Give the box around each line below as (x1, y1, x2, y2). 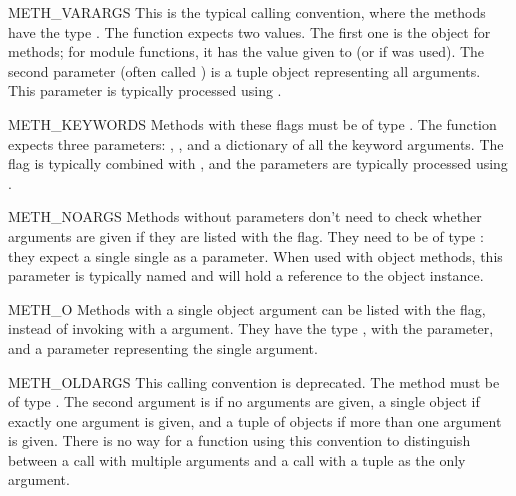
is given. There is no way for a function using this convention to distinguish (8, 430, 471, 451)
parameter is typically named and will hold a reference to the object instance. (8, 265, 484, 286)
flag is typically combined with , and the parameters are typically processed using (8, 153, 508, 174)
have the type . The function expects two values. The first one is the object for (8, 21, 491, 42)
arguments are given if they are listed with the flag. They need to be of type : (8, 225, 484, 246)
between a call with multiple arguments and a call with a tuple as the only (8, 449, 466, 470)
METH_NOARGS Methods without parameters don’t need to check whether (8, 206, 482, 227)
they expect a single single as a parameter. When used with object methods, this (8, 245, 503, 266)
